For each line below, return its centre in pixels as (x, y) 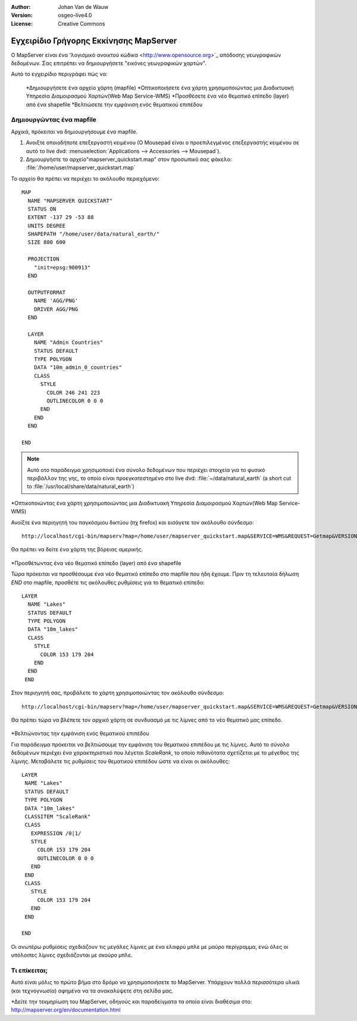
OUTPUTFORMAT (47, 292)
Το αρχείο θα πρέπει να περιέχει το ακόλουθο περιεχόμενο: (85, 178)
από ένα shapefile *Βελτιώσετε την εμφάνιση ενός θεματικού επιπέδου (114, 104)
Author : (21, 7)
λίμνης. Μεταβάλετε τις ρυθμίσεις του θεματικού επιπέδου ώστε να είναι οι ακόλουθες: (120, 761)
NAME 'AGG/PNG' (56, 301)
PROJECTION (43, 259)
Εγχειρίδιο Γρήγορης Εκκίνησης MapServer (94, 41)
